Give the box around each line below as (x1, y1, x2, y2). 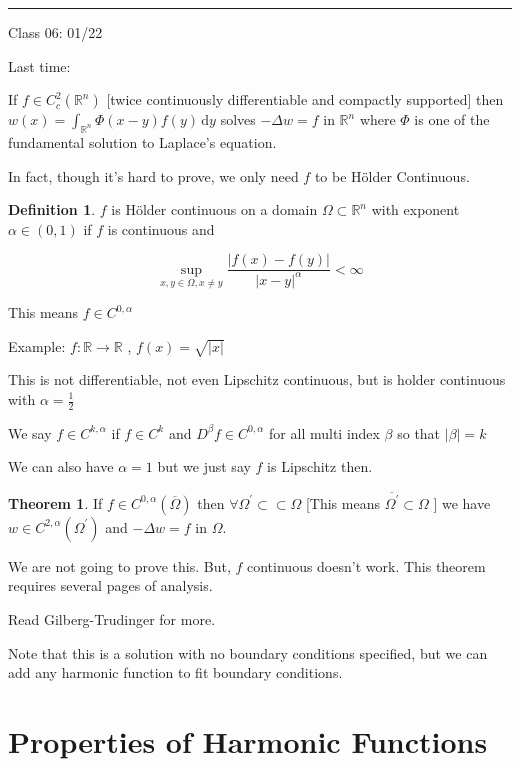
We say (8, 422, 52, 443)
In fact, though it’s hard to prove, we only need (8, 165, 299, 186)
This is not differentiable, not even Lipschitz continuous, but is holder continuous (8, 369, 506, 390)
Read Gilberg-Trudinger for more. (8, 608, 216, 629)
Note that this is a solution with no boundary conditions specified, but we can (8, 642, 488, 663)
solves (220, 109, 256, 130)
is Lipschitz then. (267, 456, 373, 477)
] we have (433, 492, 491, 513)
